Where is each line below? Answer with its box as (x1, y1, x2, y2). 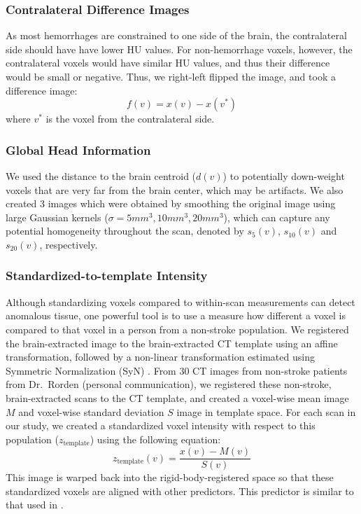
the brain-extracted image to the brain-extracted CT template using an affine (6, 335, 338, 350)
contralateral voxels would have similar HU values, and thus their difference (6, 55, 330, 70)
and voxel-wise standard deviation (18, 404, 164, 419)
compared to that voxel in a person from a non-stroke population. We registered (6, 321, 349, 336)
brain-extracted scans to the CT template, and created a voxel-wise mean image (6, 390, 349, 405)
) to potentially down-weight (222, 169, 345, 183)
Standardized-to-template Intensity (6, 267, 208, 284)
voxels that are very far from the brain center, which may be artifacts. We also (6, 182, 344, 197)
